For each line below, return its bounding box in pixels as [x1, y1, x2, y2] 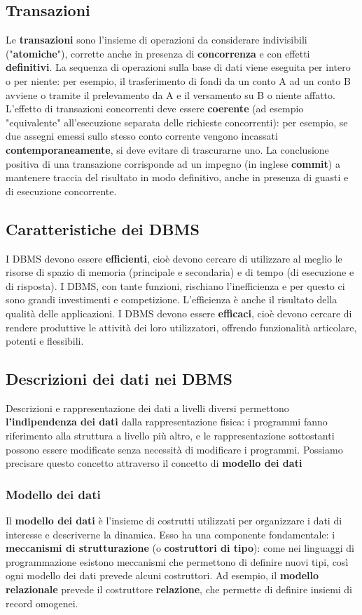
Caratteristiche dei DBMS [6, 218, 200, 239]
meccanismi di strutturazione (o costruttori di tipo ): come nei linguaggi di [6, 541, 354, 555]
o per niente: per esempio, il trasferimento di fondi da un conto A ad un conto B [6, 73, 351, 88]
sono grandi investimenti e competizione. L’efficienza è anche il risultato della [6, 292, 337, 307]
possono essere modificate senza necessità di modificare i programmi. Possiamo [6, 442, 343, 456]
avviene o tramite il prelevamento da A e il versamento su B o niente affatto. [6, 87, 335, 102]
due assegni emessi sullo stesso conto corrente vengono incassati [6, 128, 278, 143]
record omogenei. [6, 595, 78, 610]
